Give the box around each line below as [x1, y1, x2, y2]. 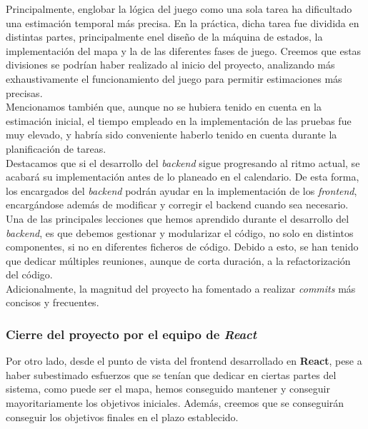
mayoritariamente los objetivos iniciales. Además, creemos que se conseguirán [6, 395, 344, 410]
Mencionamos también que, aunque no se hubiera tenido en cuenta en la [6, 99, 322, 114]
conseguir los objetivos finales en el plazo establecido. [6, 409, 239, 424]
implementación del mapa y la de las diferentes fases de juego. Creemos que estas [6, 43, 362, 58]
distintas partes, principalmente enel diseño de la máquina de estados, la [6, 29, 323, 44]
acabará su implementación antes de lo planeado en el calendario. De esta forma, [6, 169, 359, 184]
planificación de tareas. [6, 141, 106, 156]
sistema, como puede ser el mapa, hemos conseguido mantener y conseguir [6, 381, 330, 396]
